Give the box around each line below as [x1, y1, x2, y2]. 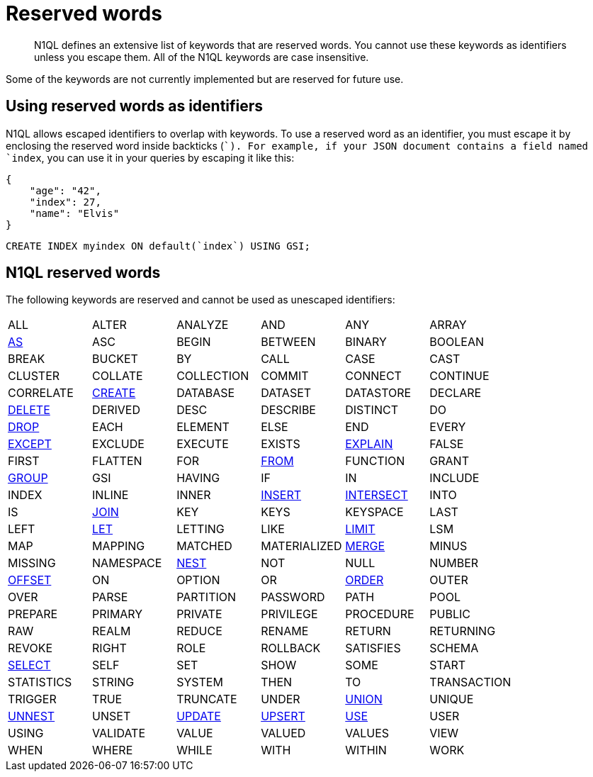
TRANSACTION [429, 675, 512, 690]
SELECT [8, 658, 51, 673]
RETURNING [429, 624, 496, 639]
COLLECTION [176, 369, 249, 384]
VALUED [261, 726, 306, 741]
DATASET [261, 386, 312, 401]
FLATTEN [92, 454, 142, 469]
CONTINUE [429, 369, 490, 384]
